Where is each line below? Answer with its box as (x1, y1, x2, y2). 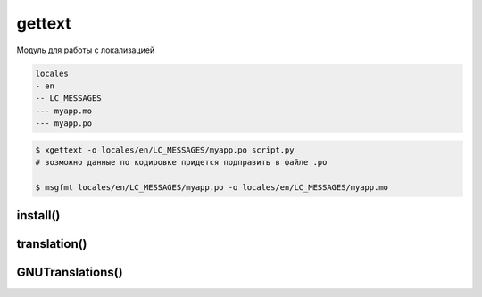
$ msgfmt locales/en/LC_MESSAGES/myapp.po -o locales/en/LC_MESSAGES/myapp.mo (35, 182, 388, 192)
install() (16, 208, 61, 223)
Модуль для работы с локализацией (16, 45, 155, 55)
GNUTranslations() (16, 265, 124, 280)
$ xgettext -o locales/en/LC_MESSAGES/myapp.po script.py (35, 144, 295, 155)
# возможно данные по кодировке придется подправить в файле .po (35, 157, 328, 168)
